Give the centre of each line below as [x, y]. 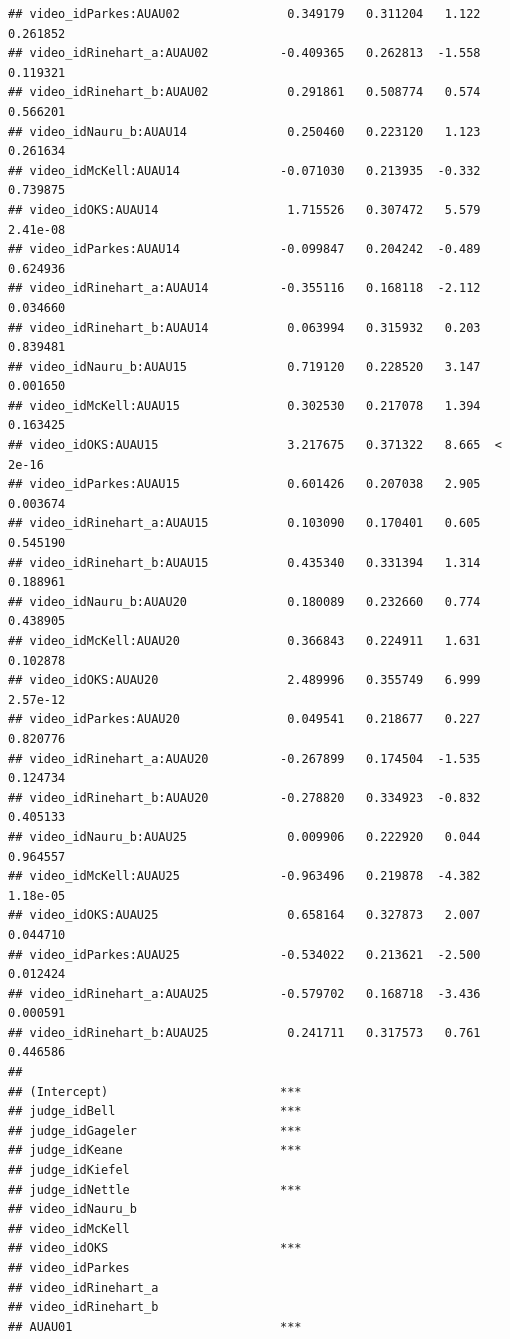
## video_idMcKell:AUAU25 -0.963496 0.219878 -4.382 [244, 876]
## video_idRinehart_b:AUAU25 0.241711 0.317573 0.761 [244, 1032]
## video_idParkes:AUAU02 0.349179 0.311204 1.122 [244, 14]
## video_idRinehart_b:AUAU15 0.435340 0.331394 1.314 [244, 562]
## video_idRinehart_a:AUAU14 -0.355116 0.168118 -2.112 [244, 288]
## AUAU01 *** [155, 1326]
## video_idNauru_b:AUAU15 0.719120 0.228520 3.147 [244, 366]
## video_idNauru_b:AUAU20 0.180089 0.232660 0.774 [244, 601]
